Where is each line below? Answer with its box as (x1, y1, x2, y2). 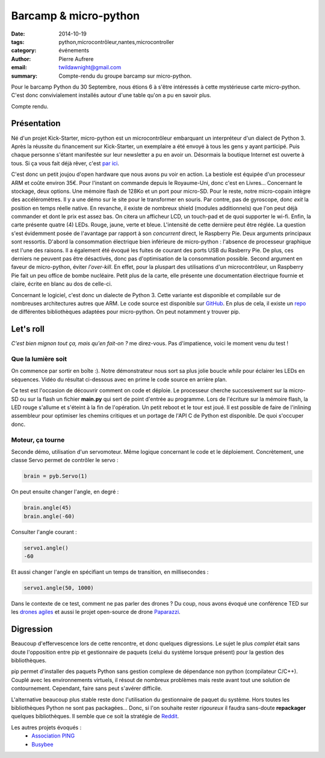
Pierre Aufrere (58, 55, 94, 63)
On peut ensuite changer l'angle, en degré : (11, 488, 119, 495)
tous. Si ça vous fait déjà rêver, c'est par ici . (11, 160, 120, 167)
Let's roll (11, 324, 45, 334)
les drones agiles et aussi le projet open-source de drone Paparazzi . (11, 609, 181, 616)
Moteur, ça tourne (11, 436, 65, 444)
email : (11, 64, 27, 71)
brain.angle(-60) (23, 513, 75, 519)
